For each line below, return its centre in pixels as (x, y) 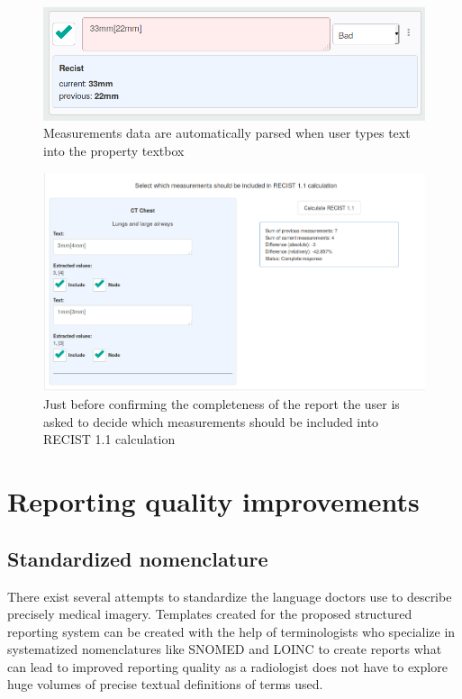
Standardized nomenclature (138, 558)
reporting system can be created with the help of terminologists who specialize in (231, 631)
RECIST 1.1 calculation (109, 439)
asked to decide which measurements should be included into (211, 421)
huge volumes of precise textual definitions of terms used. (165, 684)
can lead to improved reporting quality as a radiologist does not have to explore (227, 666)
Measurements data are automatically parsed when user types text (227, 133)
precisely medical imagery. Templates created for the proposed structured (210, 614)
